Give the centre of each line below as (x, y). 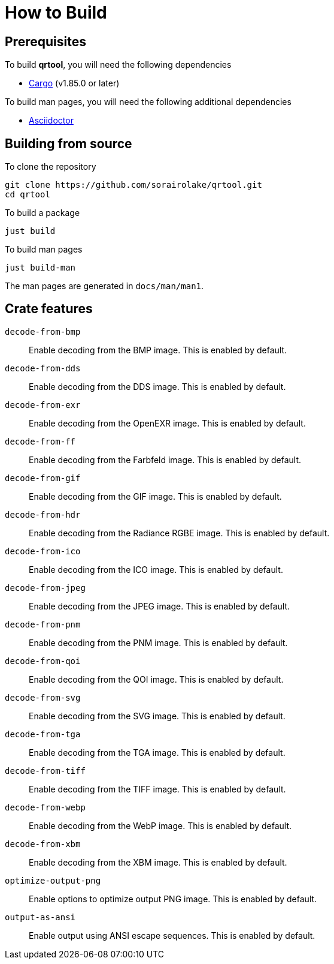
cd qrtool (28, 195)
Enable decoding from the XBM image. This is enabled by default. (158, 862)
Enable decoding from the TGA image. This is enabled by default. (157, 752)
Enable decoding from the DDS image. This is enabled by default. (157, 386)
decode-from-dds (43, 368)
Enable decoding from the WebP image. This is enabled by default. (160, 825)
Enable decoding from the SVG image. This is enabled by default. (157, 716)
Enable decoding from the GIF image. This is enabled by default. (155, 496)
